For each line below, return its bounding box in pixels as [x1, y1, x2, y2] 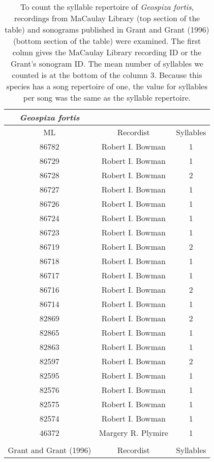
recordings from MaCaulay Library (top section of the [14, 12, 200, 24]
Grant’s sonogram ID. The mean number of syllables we [10, 58, 204, 69]
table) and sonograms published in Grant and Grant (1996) [4, 24, 210, 35]
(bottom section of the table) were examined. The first [13, 35, 201, 46]
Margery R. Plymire [99, 427, 168, 438]
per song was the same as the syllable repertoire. [23, 92, 191, 103]
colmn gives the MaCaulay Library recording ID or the [12, 46, 202, 58]
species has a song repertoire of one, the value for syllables [6, 80, 208, 92]
